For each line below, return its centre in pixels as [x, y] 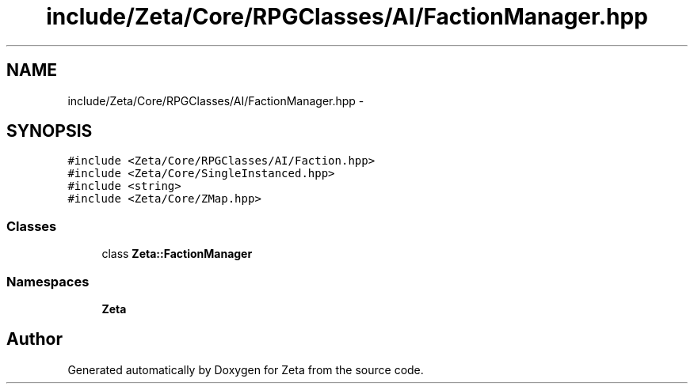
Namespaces [48, 281]
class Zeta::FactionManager [177, 254]
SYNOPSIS [50, 131]
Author [34, 339]
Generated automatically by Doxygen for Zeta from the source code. [246, 369]
